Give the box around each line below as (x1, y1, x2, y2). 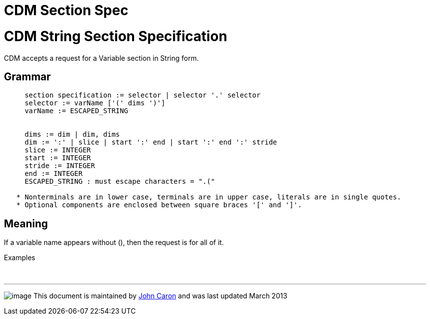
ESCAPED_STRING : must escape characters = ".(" (25, 177, 215, 186)
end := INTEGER (25, 170, 83, 178)
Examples (4, 253, 35, 262)
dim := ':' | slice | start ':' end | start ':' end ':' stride (25, 138, 277, 147)
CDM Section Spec (4, 2, 129, 19)
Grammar (4, 70, 51, 83)
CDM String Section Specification (4, 27, 227, 45)
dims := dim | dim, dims (25, 130, 120, 139)
